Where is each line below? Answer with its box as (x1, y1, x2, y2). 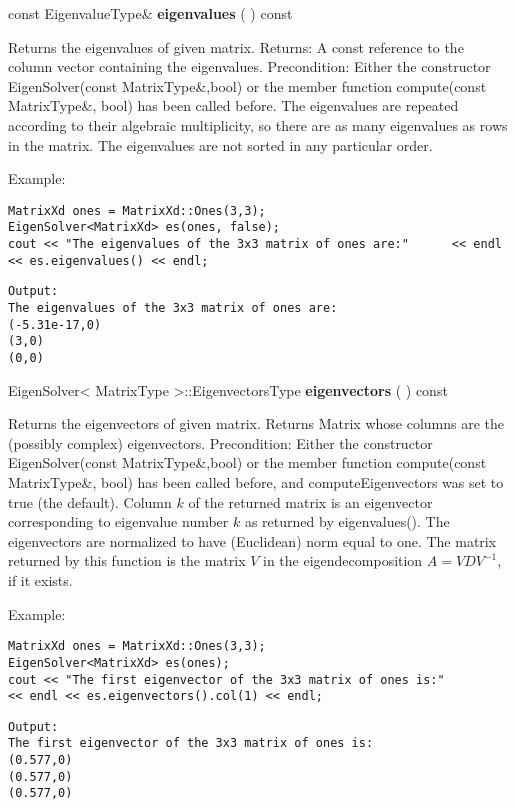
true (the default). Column (8, 491, 172, 512)
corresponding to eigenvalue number (8, 511, 229, 532)
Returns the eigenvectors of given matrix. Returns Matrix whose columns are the (8, 413, 505, 434)
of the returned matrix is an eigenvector (188, 491, 433, 512)
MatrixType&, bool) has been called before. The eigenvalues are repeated (8, 95, 459, 116)
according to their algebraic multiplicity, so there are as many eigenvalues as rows (8, 114, 508, 135)
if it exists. (8, 570, 73, 590)
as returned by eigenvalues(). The (244, 511, 450, 532)
